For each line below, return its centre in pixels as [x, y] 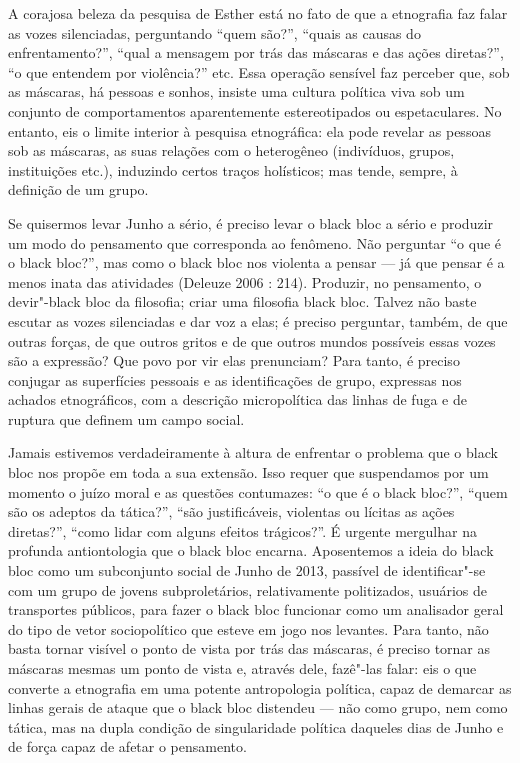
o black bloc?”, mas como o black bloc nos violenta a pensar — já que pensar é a [256, 262]
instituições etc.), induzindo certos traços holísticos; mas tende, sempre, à [233, 169]
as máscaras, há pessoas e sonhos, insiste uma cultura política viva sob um [236, 91]
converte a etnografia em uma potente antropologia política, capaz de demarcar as [260, 687]
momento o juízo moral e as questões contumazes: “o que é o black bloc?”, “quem [258, 491]
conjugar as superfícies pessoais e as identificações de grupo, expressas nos [235, 379]
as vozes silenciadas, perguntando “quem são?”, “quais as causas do [214, 32]
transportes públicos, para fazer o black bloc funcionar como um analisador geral [256, 609]
